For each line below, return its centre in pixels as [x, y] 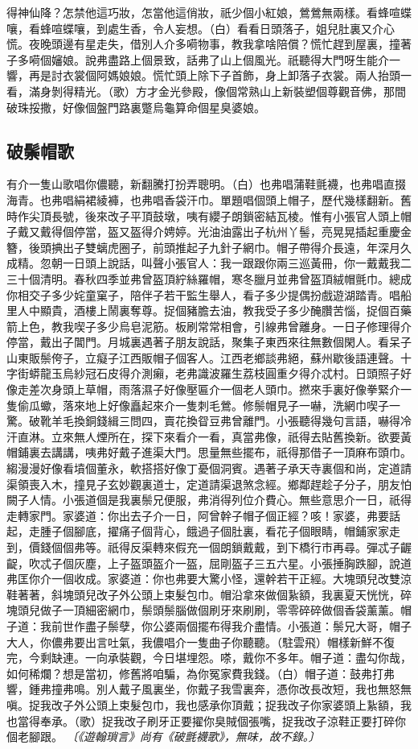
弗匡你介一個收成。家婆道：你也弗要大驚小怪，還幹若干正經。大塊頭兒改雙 [203, 579]
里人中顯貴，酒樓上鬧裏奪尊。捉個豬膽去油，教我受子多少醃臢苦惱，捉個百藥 [209, 310]
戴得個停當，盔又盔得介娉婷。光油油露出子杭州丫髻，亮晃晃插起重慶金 [225, 232]
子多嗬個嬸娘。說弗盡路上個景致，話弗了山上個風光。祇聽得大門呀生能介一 [203, 59]
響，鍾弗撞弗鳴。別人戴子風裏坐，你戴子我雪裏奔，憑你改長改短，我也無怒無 [209, 689]
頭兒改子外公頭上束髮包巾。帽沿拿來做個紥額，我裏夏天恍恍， [237, 594]
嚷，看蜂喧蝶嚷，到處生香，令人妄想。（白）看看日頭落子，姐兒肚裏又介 [195, 28]
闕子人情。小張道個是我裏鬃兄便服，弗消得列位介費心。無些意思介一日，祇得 [209, 500]
